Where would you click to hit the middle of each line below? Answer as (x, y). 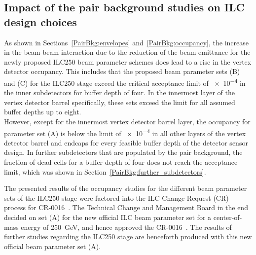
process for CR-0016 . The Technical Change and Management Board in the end (126, 207)
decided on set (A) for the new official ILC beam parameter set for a (108, 217)
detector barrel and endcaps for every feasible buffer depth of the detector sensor (126, 142)
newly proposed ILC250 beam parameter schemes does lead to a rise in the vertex (128, 61)
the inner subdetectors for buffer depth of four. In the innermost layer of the (119, 92)
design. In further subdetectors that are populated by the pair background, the (123, 152)
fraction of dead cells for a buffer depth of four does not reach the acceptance (121, 162)
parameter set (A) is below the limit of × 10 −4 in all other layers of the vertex (125, 132)
